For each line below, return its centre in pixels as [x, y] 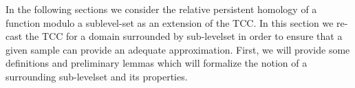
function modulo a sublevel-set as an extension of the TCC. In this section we [170, 22]
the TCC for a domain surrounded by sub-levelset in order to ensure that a [184, 36]
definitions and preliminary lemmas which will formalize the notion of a [157, 63]
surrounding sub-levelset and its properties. [97, 76]
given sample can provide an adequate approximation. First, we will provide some [178, 49]
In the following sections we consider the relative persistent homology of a [161, 9]
